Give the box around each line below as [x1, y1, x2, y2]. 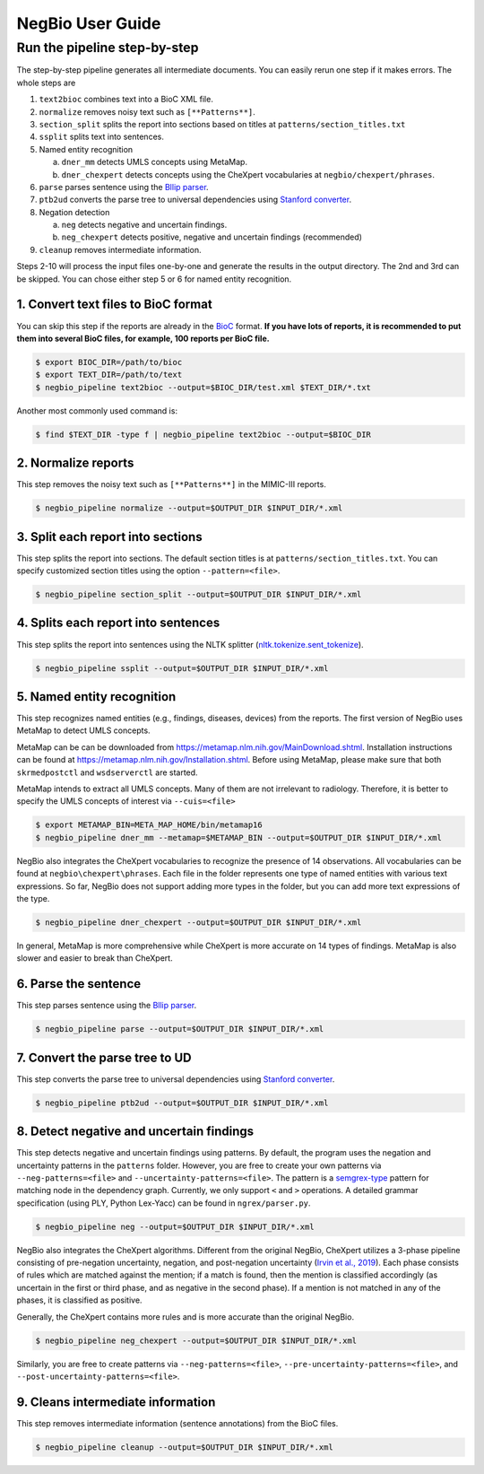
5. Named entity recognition [16, 689, 177, 704]
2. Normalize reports [16, 456, 134, 471]
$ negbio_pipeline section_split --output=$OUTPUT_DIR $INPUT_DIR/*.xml [35, 589, 362, 600]
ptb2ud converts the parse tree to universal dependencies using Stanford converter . [39, 194, 352, 205]
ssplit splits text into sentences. [39, 131, 165, 143]
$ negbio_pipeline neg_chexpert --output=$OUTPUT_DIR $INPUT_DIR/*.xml [35, 1335, 358, 1346]
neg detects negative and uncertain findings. [61, 220, 228, 231]
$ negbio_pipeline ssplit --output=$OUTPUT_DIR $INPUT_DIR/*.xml [35, 663, 329, 673]
